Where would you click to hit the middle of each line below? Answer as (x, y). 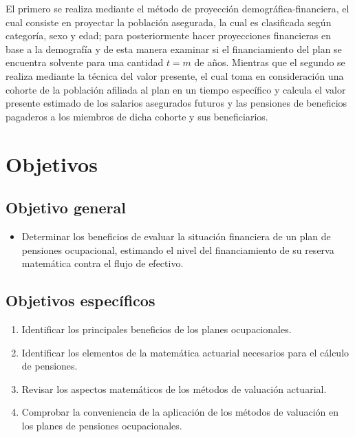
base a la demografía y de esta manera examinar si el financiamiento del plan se (174, 49)
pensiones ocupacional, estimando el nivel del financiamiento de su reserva (178, 249)
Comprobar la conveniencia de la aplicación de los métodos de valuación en (180, 412)
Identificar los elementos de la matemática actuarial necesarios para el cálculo (185, 352)
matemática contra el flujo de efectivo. (103, 263)
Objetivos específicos (80, 300)
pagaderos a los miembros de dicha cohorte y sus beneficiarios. (137, 116)
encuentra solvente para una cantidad (85, 62)
